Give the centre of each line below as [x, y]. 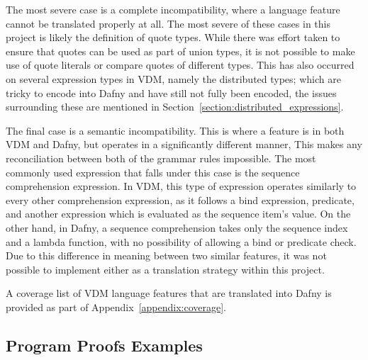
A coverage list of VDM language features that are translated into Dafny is [169, 293]
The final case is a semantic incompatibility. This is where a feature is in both [175, 130]
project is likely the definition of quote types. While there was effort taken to [173, 37]
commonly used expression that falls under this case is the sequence [153, 172]
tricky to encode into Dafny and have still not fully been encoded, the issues [171, 92]
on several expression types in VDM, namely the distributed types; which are [173, 78]
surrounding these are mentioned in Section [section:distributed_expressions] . [175, 107]
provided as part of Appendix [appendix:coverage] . [116, 306]
